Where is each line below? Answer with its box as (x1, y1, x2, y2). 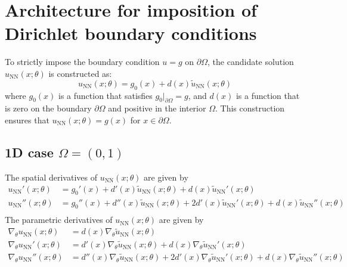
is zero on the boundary (5, 102, 92, 114)
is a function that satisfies (58, 89, 153, 101)
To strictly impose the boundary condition (5, 55, 160, 68)
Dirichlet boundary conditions (5, 21, 257, 45)
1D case (5, 142, 54, 161)
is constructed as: (48, 67, 112, 79)
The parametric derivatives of (5, 213, 113, 226)
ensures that (5, 113, 49, 126)
